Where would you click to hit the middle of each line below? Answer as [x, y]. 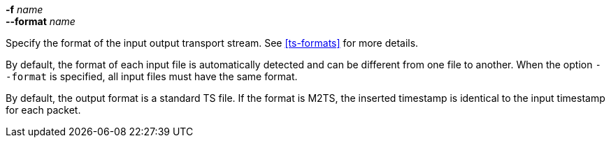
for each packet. [43, 110]
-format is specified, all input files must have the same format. [152, 76]
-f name [24, 9]
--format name [41, 21]
